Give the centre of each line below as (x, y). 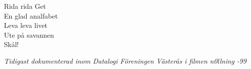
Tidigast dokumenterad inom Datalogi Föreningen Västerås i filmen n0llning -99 (125, 60)
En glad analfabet (31, 15)
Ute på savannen (29, 34)
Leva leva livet (26, 25)
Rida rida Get (25, 6)
